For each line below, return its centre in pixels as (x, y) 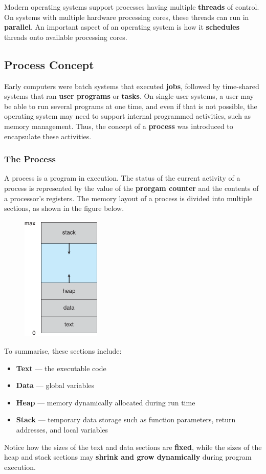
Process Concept (49, 64)
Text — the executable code (61, 368)
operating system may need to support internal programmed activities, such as (128, 116)
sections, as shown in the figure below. (64, 208)
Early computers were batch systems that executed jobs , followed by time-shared (132, 86)
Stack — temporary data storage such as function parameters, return (126, 419)
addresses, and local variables (62, 430)
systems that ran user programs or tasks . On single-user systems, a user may (129, 96)
